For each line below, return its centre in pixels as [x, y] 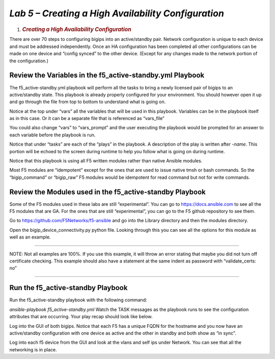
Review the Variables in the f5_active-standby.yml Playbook [107, 75]
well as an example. [30, 237]
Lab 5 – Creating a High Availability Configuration [117, 13]
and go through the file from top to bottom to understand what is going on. [88, 102]
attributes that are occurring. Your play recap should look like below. [81, 317]
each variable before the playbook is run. [52, 135]
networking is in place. [33, 349]
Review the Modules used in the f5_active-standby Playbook [108, 192]
